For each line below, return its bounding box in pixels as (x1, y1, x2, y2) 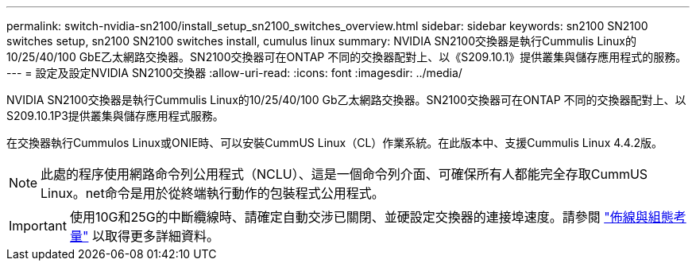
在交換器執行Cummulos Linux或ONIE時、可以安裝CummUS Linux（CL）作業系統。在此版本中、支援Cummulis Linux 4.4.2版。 (6, 136, 663, 149)
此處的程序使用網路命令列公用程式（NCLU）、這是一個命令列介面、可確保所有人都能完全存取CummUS (41, 166, 648, 182)
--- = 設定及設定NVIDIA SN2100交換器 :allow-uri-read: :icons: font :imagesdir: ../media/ (6, 66, 462, 79)
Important (9, 218, 67, 234)
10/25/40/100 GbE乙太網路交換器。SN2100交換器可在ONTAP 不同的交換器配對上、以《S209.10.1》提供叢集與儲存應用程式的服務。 (6, 50, 687, 64)
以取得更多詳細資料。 (91, 228, 219, 244)
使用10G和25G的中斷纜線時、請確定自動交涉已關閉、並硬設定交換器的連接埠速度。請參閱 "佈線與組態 (69, 209, 674, 225)
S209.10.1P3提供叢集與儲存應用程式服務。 (6, 109, 224, 122)
